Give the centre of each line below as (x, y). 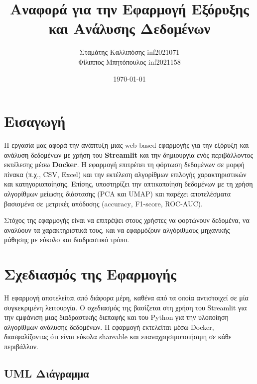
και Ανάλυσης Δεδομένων (129, 28)
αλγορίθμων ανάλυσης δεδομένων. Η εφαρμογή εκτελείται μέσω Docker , (109, 327)
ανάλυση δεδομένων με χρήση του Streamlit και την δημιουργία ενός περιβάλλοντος (128, 154)
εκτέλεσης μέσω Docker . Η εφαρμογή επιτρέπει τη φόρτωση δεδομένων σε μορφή (124, 164)
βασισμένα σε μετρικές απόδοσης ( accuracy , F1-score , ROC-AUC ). (103, 203)
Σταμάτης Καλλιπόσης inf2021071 (129, 52)
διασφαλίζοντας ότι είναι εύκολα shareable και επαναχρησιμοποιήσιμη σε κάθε (118, 336)
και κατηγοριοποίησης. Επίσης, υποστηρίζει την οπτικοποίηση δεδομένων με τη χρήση (128, 184)
